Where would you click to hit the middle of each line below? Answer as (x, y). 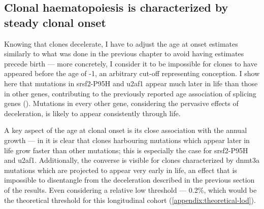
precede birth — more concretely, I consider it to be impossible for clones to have (131, 63)
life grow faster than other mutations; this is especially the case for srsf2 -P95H (126, 150)
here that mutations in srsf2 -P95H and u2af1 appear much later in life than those (131, 83)
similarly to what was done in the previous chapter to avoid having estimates (124, 54)
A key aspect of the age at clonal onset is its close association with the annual (126, 130)
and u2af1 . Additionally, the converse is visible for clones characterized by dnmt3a (132, 160)
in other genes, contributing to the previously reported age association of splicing (130, 93)
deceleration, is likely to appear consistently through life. (92, 113)
